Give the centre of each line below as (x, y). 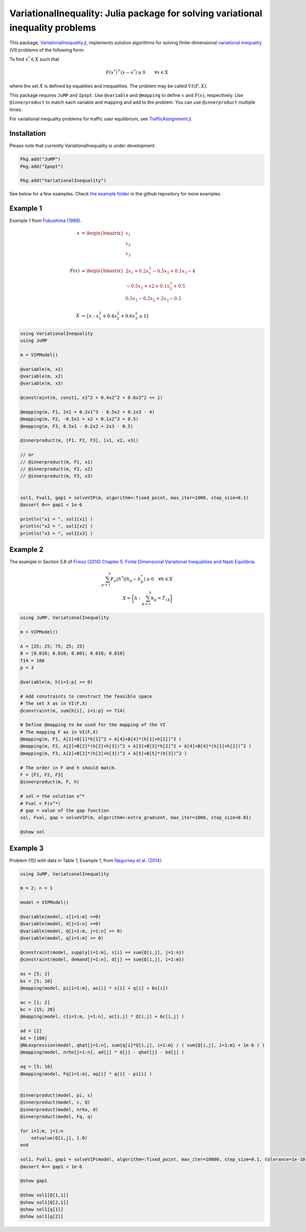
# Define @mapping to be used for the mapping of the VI (93, 725)
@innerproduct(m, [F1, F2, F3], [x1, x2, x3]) (79, 441)
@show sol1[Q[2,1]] (44, 1202)
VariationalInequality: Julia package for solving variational (136, 13)
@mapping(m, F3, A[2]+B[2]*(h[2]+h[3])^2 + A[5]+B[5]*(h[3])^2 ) (104, 753)
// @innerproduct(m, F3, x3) (57, 476)
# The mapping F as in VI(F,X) (59, 732)
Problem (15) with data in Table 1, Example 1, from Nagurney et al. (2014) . (86, 860)
